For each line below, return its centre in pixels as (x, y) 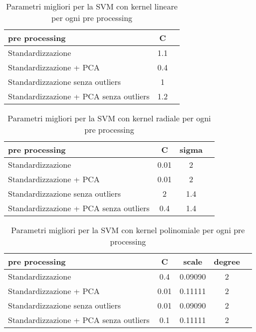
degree (227, 261)
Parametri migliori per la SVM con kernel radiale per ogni (109, 118)
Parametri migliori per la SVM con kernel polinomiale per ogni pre (128, 230)
